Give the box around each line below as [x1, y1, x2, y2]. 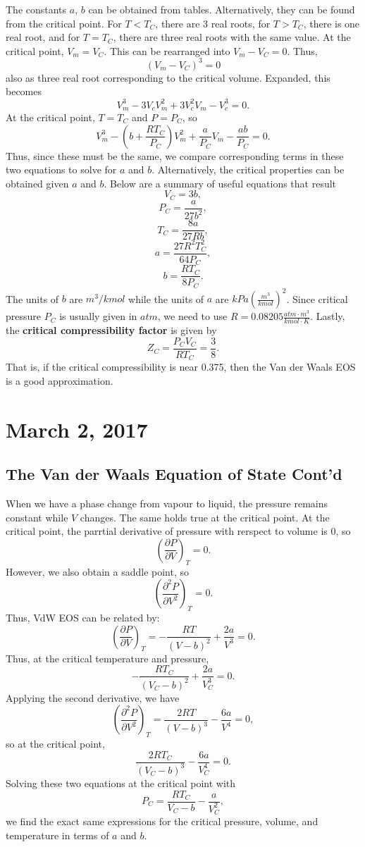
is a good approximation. [6, 373, 113, 388]
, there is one [303, 16, 360, 30]
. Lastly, [310, 309, 345, 323]
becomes [6, 84, 42, 99]
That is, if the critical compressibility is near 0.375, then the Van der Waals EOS [6, 359, 356, 374]
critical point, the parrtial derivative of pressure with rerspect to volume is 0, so [6, 524, 351, 538]
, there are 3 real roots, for [155, 16, 271, 30]
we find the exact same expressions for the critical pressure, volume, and [6, 814, 318, 829]
